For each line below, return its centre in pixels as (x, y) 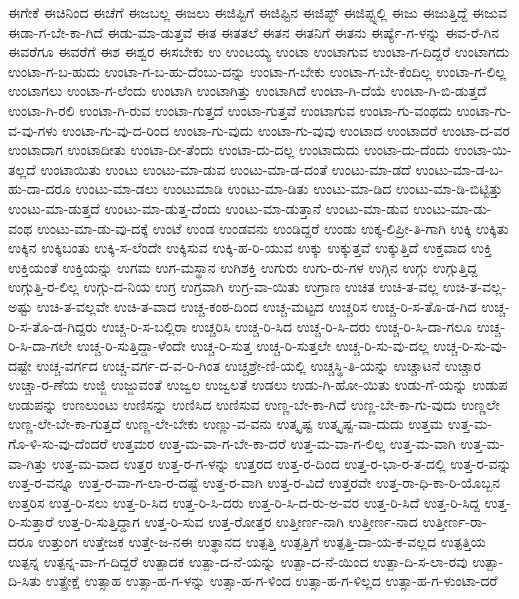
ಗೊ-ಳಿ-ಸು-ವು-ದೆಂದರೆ (58, 443)
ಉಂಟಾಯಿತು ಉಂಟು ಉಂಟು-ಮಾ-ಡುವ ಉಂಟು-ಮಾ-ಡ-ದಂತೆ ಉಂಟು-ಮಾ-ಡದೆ (225, 168)
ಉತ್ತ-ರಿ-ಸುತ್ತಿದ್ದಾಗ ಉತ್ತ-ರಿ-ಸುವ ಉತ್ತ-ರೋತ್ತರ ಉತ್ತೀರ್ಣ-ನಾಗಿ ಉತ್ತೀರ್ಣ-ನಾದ (238, 521)
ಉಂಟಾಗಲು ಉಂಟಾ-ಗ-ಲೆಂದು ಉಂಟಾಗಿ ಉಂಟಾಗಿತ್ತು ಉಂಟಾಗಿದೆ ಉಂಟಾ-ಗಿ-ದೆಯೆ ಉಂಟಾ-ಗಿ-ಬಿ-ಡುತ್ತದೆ (247, 90)
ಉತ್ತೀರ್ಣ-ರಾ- (454, 521)
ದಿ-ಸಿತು (25, 580)
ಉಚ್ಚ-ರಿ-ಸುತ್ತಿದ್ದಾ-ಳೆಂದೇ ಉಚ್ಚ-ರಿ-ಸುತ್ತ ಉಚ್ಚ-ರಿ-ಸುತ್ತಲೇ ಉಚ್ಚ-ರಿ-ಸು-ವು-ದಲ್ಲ (252, 345)
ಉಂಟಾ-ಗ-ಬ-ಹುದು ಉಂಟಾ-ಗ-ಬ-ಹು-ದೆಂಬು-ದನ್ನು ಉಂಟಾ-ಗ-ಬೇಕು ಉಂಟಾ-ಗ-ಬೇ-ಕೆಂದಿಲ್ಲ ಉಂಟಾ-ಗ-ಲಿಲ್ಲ (257, 70)
